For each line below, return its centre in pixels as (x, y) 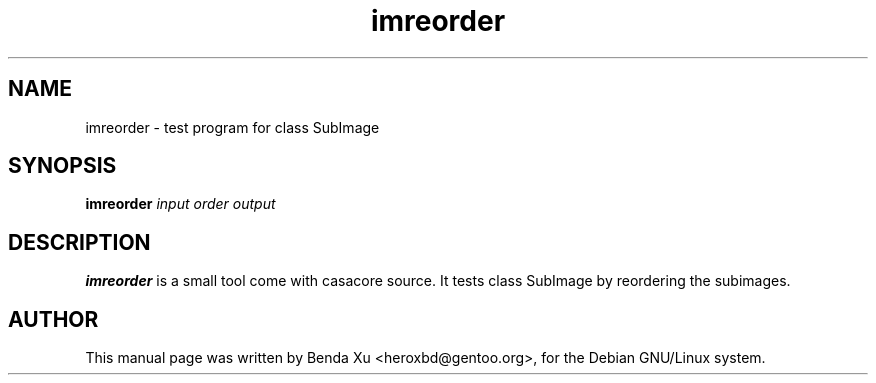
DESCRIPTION (79, 242)
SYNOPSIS (62, 166)
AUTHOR (53, 319)
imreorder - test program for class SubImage (232, 127)
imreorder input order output (180, 204)
